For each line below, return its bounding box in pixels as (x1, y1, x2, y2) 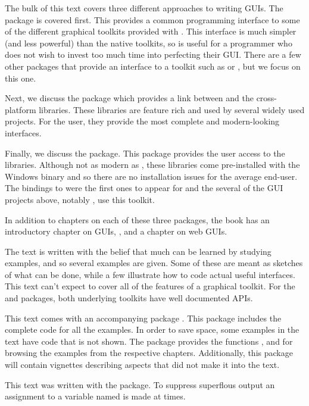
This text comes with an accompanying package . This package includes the (5, 311, 282, 324)
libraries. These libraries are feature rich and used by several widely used (39, 103, 305, 115)
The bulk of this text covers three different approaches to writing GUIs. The (5, 2, 283, 14)
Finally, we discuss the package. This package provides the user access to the (5, 146, 285, 159)
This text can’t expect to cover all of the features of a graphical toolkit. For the (5, 280, 295, 292)
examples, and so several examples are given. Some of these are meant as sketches (5, 257, 303, 269)
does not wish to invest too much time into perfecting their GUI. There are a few (5, 48, 301, 61)
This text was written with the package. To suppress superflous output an (5, 378, 275, 391)
